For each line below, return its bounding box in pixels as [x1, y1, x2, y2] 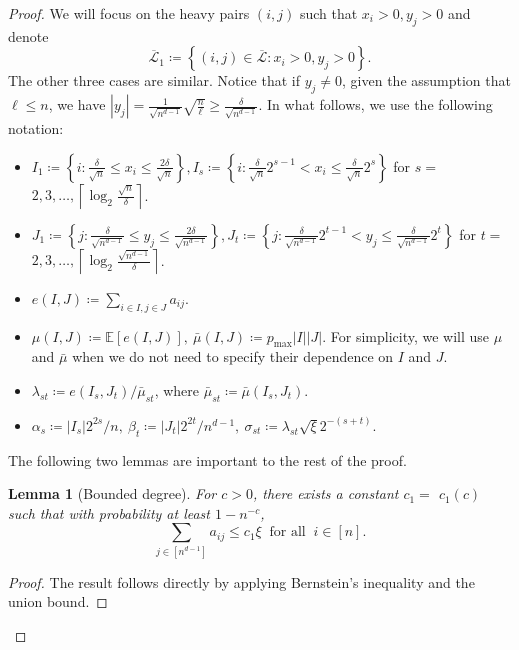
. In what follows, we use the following [258, 94, 493, 115]
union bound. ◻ [8, 591, 108, 612]
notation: [8, 118, 64, 139]
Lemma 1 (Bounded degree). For [8, 483, 217, 504]
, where [154, 379, 200, 400]
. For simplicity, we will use [322, 325, 490, 346]
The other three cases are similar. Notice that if [8, 70, 301, 91]
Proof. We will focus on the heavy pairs [8, 3, 250, 23]
